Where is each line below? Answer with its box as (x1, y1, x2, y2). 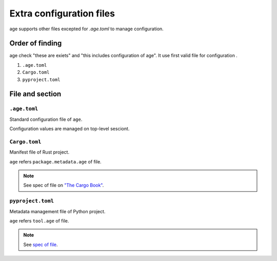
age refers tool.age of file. (9, 218, 69, 224)
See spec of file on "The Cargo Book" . (23, 182, 104, 189)
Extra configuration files (9, 8, 115, 19)
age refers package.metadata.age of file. (9, 158, 102, 164)
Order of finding (9, 39, 62, 48)
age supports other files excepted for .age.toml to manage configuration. (9, 26, 164, 32)
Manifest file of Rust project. (9, 149, 69, 155)
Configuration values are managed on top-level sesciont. (9, 126, 130, 132)
